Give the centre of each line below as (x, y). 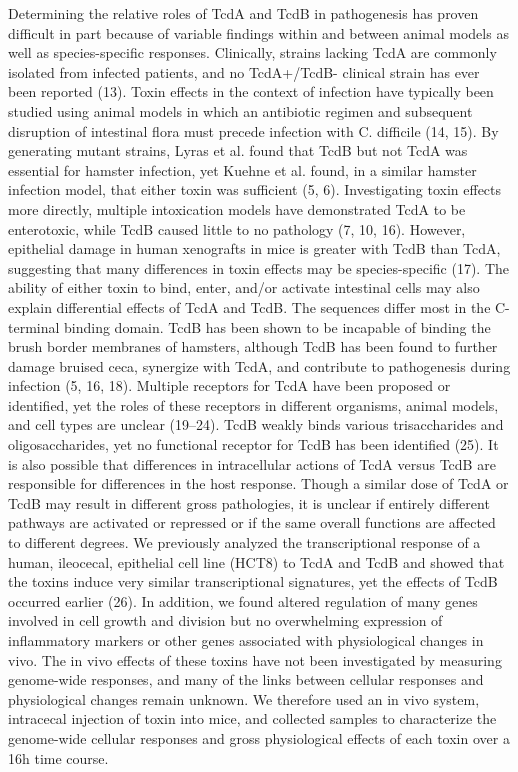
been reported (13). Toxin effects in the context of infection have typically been (251, 91)
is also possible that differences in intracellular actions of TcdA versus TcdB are (252, 463)
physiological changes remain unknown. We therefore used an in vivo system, (244, 698)
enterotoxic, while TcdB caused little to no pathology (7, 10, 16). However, (237, 228)
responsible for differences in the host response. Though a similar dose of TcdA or (258, 483)
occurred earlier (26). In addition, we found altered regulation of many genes (243, 600)
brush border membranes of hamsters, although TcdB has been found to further (253, 346)
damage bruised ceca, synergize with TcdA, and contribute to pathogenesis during (259, 365)
